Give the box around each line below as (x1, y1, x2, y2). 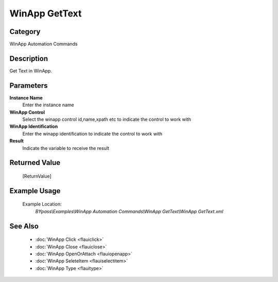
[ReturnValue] (22, 173, 51, 179)
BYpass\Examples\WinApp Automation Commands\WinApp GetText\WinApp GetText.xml (35, 208, 223, 214)
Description (9, 54, 48, 63)
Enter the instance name (22, 102, 74, 108)
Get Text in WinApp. (9, 67, 53, 74)
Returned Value (9, 158, 61, 167)
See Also (9, 221, 39, 231)
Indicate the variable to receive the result (22, 145, 110, 151)
